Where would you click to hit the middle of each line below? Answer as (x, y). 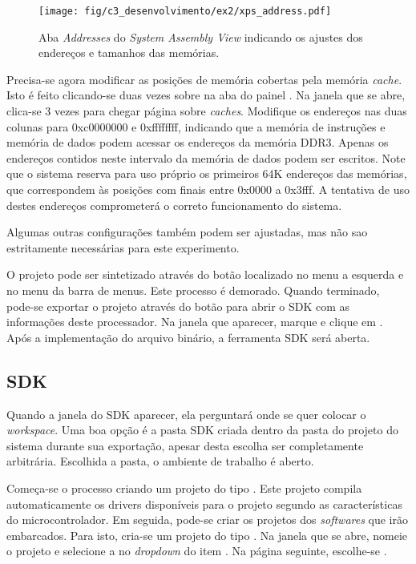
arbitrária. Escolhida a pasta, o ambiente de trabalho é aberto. (160, 461)
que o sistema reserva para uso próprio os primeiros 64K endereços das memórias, (207, 173)
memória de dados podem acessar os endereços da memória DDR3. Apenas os (198, 142)
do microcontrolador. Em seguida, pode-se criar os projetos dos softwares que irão (208, 520)
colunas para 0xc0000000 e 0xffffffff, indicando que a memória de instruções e (196, 126)
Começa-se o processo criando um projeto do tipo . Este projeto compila (184, 487)
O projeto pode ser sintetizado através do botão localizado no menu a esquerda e (205, 274)
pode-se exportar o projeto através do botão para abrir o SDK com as (178, 306)
